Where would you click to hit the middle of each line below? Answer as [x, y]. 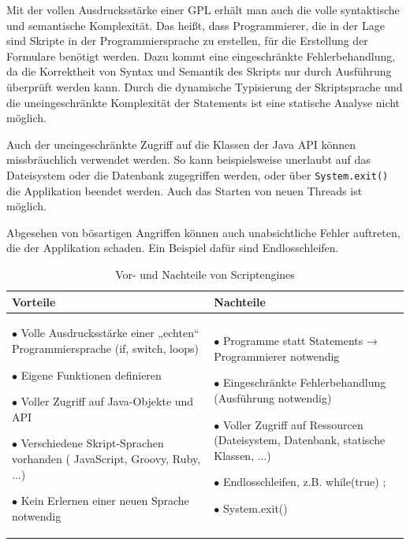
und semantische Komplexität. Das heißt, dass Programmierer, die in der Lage [196, 25]
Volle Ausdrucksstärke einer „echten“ [110, 333]
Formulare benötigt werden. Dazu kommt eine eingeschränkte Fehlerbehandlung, [201, 56]
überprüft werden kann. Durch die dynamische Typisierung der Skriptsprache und [205, 86]
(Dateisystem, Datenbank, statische [300, 440]
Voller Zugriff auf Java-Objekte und [107, 401]
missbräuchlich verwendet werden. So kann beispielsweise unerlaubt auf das [188, 159]
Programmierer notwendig [277, 356]
